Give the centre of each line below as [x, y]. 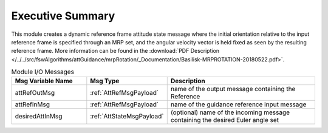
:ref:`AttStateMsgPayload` [127, 117]
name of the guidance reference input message [238, 104]
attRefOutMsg [35, 93]
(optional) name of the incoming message [230, 112]
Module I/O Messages [43, 72]
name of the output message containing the [233, 89]
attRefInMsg [32, 104]
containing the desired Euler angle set [225, 120]
